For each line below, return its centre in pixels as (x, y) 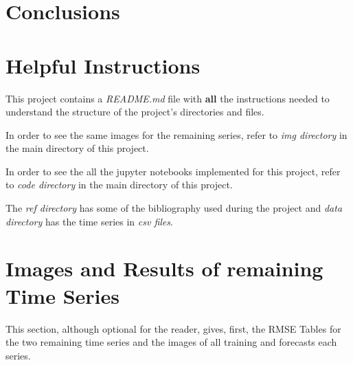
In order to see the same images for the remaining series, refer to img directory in (176, 134)
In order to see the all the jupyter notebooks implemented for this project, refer (173, 171)
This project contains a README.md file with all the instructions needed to (168, 98)
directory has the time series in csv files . (89, 221)
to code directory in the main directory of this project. (119, 185)
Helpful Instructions (103, 65)
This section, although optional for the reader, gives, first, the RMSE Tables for (173, 328)
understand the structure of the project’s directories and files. (135, 112)
